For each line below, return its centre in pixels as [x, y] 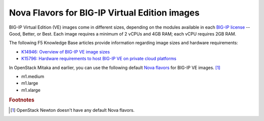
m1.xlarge [31, 90]
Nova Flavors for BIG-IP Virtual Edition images [104, 13]
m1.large [30, 83]
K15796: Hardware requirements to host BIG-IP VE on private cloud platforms [99, 59]
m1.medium [33, 76]
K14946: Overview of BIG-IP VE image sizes [66, 52]
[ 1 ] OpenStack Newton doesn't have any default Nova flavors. [73, 110]
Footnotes [22, 100]
